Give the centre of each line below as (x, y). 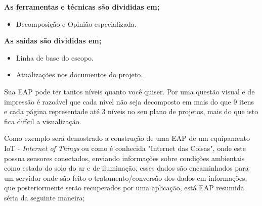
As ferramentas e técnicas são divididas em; (82, 7)
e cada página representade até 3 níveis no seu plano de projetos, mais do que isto (131, 111)
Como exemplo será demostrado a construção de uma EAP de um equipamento (127, 138)
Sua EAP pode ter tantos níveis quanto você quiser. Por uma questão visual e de (129, 91)
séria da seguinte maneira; (45, 197)
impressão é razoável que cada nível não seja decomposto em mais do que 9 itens (129, 101)
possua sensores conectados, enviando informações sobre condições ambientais (124, 158)
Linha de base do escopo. (55, 57)
